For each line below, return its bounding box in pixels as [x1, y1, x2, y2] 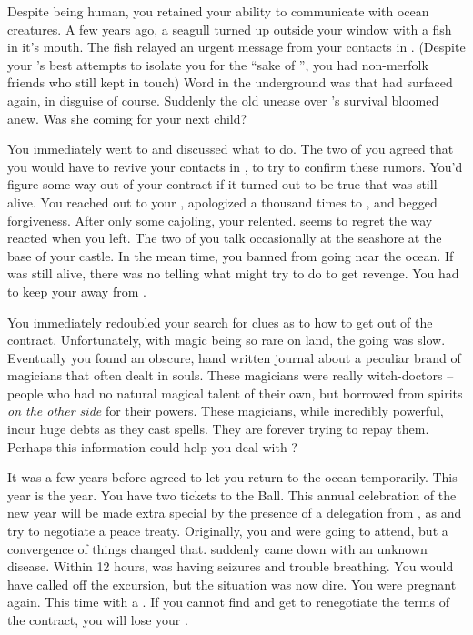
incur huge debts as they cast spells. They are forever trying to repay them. [7, 419, 429, 438]
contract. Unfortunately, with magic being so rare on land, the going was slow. [7, 330, 446, 349]
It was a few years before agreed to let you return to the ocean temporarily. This [7, 468, 458, 487]
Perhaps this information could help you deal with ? [7, 437, 297, 456]
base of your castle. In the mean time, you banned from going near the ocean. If [7, 246, 454, 265]
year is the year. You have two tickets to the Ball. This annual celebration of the [7, 485, 457, 504]
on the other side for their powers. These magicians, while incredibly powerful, [7, 401, 444, 420]
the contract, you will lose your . [7, 610, 188, 629]
